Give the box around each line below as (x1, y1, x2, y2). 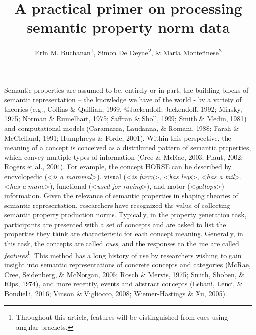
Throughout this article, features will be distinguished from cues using (16, 312, 228, 322)
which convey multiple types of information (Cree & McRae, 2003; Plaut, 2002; (4, 152, 243, 162)
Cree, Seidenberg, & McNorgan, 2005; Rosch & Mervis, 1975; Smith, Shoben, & (4, 269, 245, 279)
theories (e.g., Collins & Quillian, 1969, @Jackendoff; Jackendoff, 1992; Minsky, (4, 103, 242, 114)
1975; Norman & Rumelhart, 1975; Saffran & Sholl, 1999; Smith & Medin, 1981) (4, 113, 247, 124)
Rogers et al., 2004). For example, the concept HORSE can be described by (4, 161, 232, 172)
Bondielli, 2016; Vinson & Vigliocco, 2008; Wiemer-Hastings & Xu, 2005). (4, 288, 227, 298)
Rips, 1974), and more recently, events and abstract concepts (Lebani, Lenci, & (4, 279, 243, 289)
